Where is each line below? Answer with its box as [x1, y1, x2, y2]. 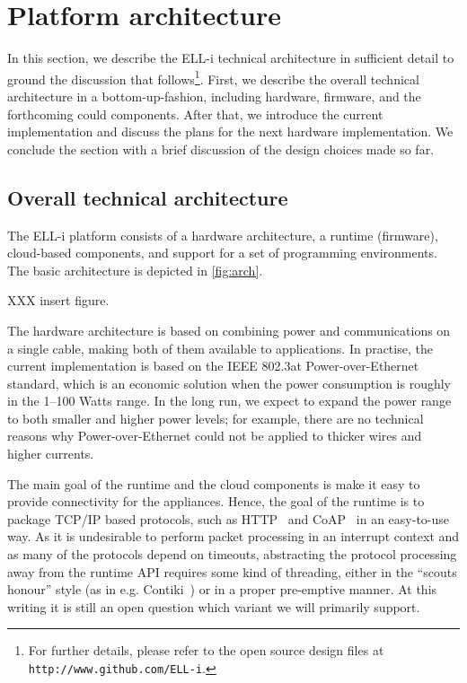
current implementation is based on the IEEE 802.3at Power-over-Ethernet [7, 356, 419, 375]
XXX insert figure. [7, 291, 110, 310]
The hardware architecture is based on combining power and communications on [7, 320, 451, 339]
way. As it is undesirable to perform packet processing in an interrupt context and [7, 527, 460, 546]
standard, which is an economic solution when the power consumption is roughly [7, 373, 452, 392]
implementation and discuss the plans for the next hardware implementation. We [7, 122, 454, 141]
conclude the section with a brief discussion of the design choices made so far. [7, 139, 435, 158]
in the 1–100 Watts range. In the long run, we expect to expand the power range [7, 391, 452, 410]
